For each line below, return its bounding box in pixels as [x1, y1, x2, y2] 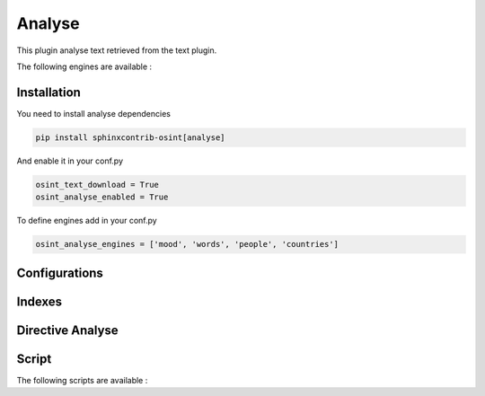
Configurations [16, 265, 103, 280]
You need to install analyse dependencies [16, 108, 171, 119]
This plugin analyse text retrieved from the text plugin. [16, 45, 217, 56]
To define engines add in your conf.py [16, 216, 157, 226]
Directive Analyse [16, 322, 119, 338]
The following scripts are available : [16, 374, 148, 385]
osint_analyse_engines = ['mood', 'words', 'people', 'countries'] [35, 239, 339, 250]
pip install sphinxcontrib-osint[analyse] [35, 132, 225, 143]
